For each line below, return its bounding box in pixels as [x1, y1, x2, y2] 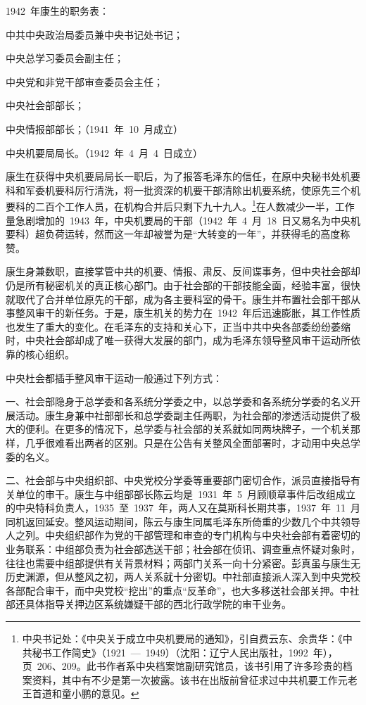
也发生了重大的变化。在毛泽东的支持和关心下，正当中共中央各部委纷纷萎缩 [6, 319, 351, 334]
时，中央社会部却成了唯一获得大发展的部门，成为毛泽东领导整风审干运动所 [6, 333, 351, 348]
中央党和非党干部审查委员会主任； [6, 74, 163, 89]
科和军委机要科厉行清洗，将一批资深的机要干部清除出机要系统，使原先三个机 [6, 182, 360, 197]
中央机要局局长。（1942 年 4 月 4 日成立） [6, 145, 203, 160]
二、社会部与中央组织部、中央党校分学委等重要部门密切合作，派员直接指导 [6, 473, 351, 488]
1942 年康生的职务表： [6, 4, 109, 18]
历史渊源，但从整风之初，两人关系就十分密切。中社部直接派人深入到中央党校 [6, 569, 360, 584]
